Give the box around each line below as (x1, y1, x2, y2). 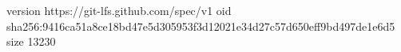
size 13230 (6, 33, 56, 50)
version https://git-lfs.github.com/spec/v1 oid (6, 2, 232, 18)
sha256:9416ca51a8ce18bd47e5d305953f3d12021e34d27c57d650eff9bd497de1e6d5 (6, 17, 395, 34)
